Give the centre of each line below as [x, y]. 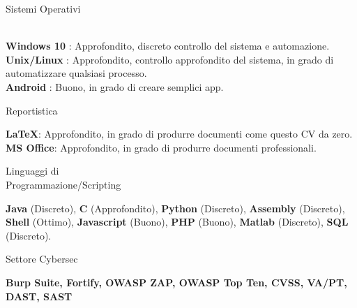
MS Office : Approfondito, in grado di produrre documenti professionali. [161, 147]
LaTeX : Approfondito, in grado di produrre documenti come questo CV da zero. [179, 134]
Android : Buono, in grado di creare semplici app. [115, 86]
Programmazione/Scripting [63, 184]
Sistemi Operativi [43, 8]
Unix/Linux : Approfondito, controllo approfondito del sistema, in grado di [170, 59]
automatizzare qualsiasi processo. [76, 73]
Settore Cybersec [42, 259]
